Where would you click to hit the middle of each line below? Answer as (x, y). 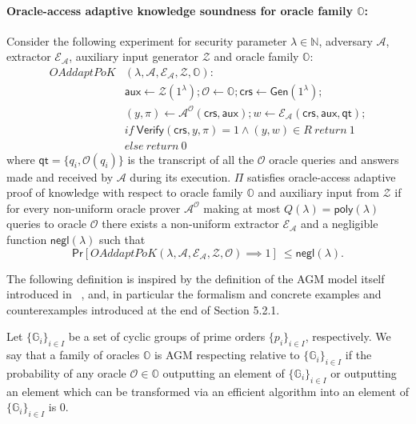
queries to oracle (47, 224)
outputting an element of (224, 372)
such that (122, 240)
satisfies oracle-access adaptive (322, 176)
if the (358, 355)
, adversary (346, 40)
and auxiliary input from (318, 192)
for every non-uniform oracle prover (94, 208)
